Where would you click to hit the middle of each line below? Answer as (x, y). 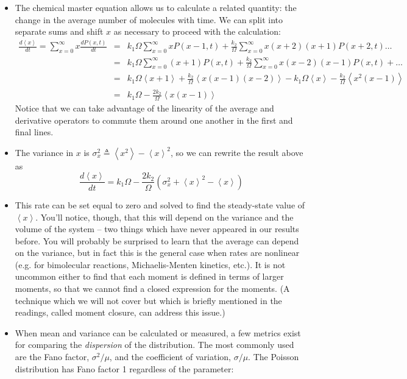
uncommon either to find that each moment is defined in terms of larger (149, 276)
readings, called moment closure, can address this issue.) (120, 312)
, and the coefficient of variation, (170, 357)
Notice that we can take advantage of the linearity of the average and (144, 108)
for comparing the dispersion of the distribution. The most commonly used (154, 345)
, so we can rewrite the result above (237, 152)
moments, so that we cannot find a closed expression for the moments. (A (152, 289)
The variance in (44, 152)
